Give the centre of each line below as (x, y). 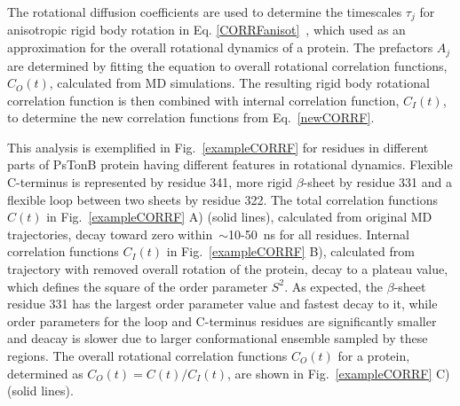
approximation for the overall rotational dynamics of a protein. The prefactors (220, 47)
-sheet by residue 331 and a (377, 182)
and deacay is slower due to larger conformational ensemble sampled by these (218, 338)
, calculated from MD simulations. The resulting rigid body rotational (239, 83)
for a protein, (374, 355)
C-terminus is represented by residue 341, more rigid (150, 182)
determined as (45, 373)
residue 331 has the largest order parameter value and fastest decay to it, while (222, 304)
